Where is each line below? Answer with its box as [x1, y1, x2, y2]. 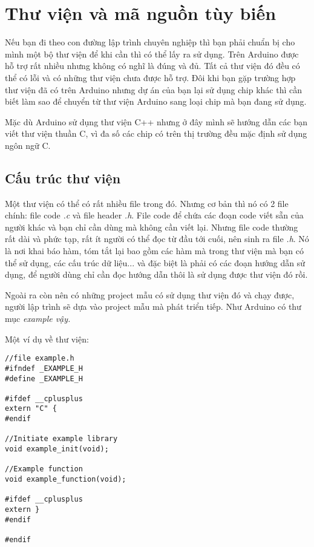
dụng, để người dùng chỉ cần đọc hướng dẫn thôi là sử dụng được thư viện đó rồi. [5, 268, 308, 281]
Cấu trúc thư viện [5, 168, 121, 187]
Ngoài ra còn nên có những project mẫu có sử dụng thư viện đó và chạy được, [5, 288, 295, 301]
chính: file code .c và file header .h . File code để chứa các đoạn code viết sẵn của [5, 209, 304, 221]
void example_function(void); [5, 475, 126, 484]
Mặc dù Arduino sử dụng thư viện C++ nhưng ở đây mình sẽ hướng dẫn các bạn [5, 115, 307, 128]
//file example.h [5, 354, 74, 363]
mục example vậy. [5, 312, 71, 325]
